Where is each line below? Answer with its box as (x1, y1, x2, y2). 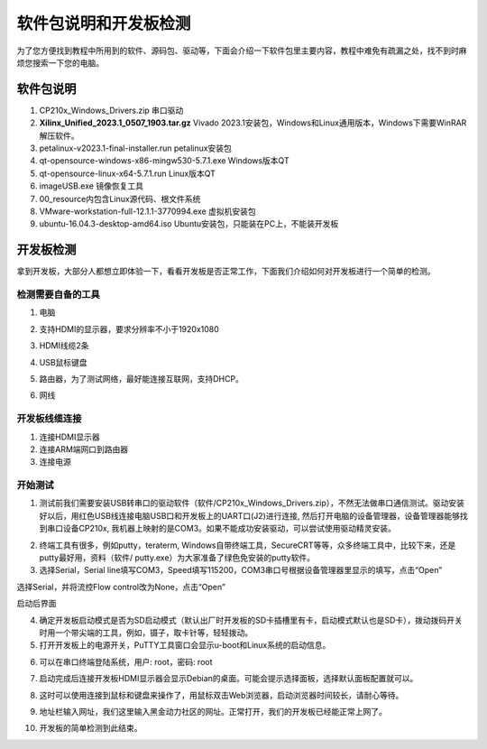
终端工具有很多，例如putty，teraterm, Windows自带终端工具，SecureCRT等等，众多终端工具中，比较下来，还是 (39, 540, 456, 550)
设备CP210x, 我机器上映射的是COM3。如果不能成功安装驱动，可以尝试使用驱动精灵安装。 (62, 523, 397, 534)
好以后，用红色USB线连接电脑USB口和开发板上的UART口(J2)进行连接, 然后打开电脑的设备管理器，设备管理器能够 (39, 510, 460, 521)
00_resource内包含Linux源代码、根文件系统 (39, 193, 201, 204)
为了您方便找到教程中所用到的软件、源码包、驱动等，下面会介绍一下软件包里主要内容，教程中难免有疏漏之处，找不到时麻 (16, 45, 467, 56)
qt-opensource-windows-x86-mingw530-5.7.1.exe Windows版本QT (39, 155, 289, 166)
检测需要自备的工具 (16, 289, 101, 301)
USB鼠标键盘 (39, 356, 87, 367)
